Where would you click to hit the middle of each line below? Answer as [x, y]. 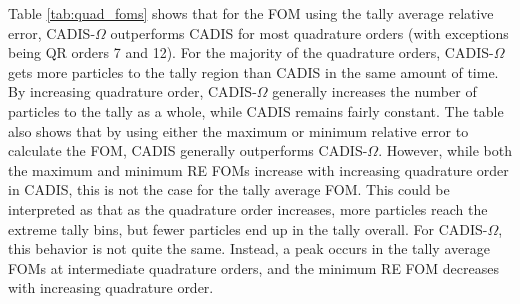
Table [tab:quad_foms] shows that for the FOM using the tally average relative [251, 13]
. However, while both [445, 150]
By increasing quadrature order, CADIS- [132, 91]
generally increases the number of [374, 91]
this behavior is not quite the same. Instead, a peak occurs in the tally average [249, 248]
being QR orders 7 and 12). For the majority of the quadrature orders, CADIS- [251, 52]
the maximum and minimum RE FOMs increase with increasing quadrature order [258, 169]
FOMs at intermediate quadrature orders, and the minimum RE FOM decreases [253, 267]
